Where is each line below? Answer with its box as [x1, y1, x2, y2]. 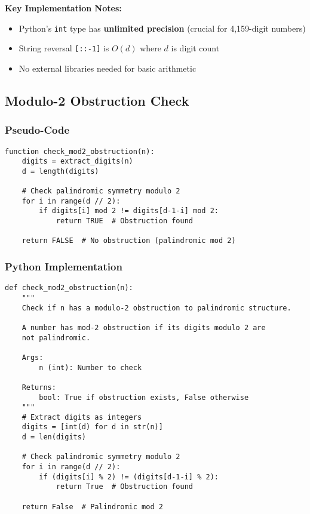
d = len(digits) [22, 433, 87, 442]
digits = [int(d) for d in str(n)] [22, 423, 163, 432]
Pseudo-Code [5, 122, 70, 137]
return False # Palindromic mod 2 [22, 502, 163, 511]
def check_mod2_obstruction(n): [5, 284, 133, 293]
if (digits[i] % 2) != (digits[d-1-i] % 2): [39, 472, 219, 481]
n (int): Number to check [39, 363, 142, 372]
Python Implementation [5, 258, 122, 273]
